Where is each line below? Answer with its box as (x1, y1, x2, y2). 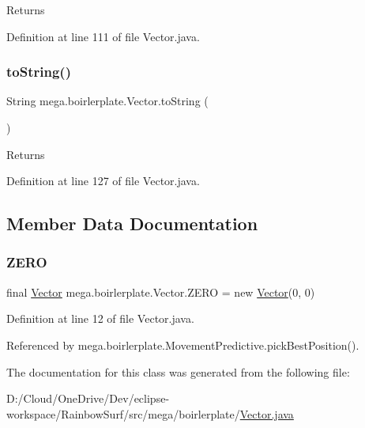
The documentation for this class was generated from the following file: (6, 363, 350, 380)
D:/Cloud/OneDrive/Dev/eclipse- (6, 390, 170, 407)
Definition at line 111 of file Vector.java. (6, 28, 200, 44)
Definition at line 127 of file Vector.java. (6, 172, 200, 189)
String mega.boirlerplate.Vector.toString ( (6, 93, 209, 109)
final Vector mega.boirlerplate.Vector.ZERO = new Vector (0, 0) (6, 283, 315, 300)
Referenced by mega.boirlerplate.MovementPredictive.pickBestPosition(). (6, 336, 359, 353)
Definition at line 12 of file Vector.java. (6, 310, 194, 327)
